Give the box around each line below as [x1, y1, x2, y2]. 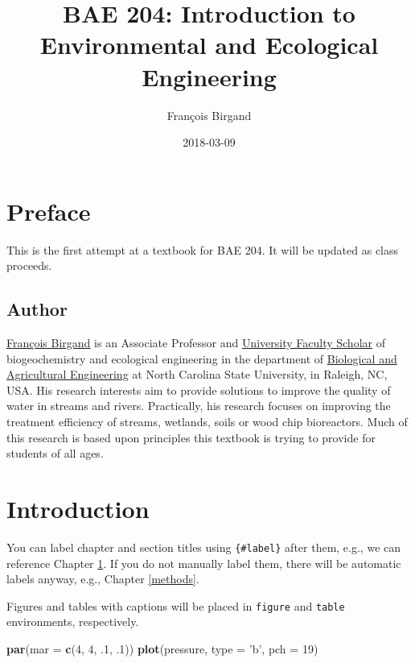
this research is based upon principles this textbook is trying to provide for [6, 429, 376, 445]
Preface [6, 194, 91, 227]
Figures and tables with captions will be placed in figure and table [6, 597, 345, 614]
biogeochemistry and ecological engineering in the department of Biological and [6, 350, 397, 367]
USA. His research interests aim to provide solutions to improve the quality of [6, 381, 391, 398]
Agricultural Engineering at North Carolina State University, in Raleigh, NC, [6, 366, 388, 383]
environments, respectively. [6, 613, 139, 630]
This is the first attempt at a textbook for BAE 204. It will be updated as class [6, 241, 399, 258]
